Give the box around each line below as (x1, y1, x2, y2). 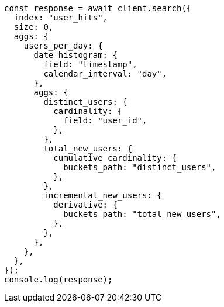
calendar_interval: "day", (43, 69, 167, 78)
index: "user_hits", (13, 13, 108, 22)
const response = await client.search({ (4, 4, 192, 13)
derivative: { (53, 200, 118, 209)
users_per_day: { (23, 41, 103, 50)
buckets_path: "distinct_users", (63, 163, 216, 172)
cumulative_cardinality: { (53, 153, 177, 163)
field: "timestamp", (43, 60, 137, 69)
